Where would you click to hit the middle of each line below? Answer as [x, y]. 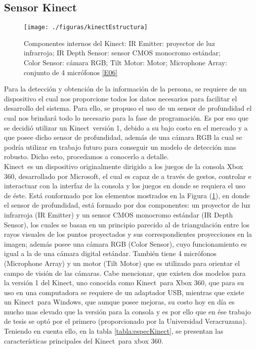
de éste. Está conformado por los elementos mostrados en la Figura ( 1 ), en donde [127, 195]
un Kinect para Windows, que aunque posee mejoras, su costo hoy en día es [119, 302]
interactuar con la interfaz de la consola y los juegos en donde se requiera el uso [125, 186]
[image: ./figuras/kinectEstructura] [86, 27]
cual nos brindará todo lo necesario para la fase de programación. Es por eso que [126, 118]
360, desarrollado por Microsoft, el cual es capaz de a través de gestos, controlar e [128, 176]
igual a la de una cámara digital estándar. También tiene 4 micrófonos [110, 253]
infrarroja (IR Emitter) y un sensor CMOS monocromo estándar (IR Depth [118, 214]
